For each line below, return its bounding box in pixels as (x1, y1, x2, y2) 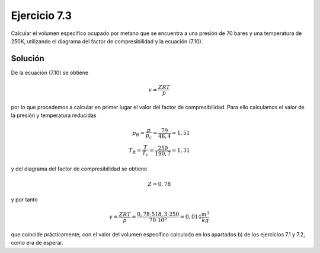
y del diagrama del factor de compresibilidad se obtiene (11, 165, 148, 172)
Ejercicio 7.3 (11, 9, 72, 22)
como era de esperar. (11, 239, 63, 246)
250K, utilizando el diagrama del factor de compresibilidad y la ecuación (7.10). (11, 37, 203, 45)
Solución (11, 53, 44, 64)
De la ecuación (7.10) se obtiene (11, 69, 89, 76)
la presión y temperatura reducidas (11, 112, 97, 119)
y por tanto (11, 196, 38, 203)
